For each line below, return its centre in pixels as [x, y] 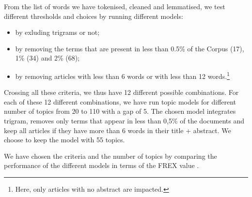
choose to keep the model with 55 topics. [64, 140]
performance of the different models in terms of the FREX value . [102, 165]
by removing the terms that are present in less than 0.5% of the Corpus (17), [130, 48]
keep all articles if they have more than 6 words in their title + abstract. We [118, 130]
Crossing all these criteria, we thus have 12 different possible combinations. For [121, 92]
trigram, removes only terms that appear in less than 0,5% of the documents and [124, 121]
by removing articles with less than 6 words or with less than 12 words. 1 [122, 75]
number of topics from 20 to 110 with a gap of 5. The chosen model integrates [120, 111]
